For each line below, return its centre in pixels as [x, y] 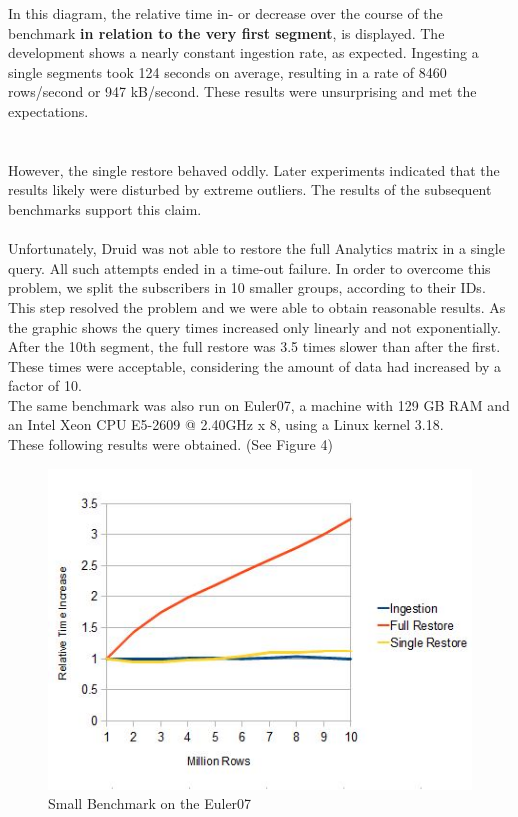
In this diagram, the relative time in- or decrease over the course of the [225, 13]
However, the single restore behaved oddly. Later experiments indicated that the [254, 169]
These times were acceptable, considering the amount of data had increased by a [255, 365]
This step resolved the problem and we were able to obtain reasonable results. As [257, 306]
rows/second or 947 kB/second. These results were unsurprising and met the [242, 91]
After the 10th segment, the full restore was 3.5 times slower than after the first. [254, 346]
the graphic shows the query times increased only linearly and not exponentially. [254, 326]
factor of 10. [45, 385]
